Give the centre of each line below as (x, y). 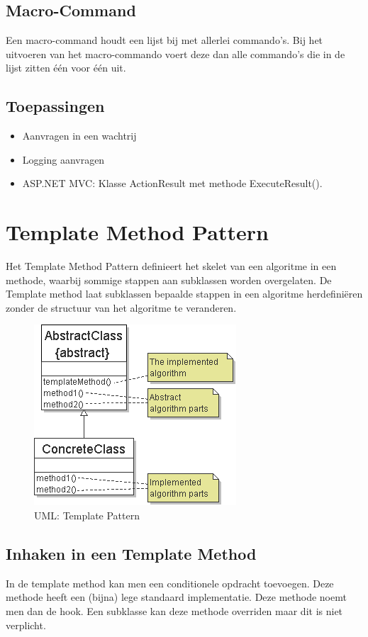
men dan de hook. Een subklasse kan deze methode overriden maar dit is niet (174, 611)
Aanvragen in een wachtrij (79, 136)
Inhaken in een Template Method (131, 554)
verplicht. (26, 625)
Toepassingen (55, 106)
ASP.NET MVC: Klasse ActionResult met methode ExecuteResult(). (172, 183)
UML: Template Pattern (87, 515)
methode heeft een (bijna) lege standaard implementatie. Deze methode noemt (176, 597)
